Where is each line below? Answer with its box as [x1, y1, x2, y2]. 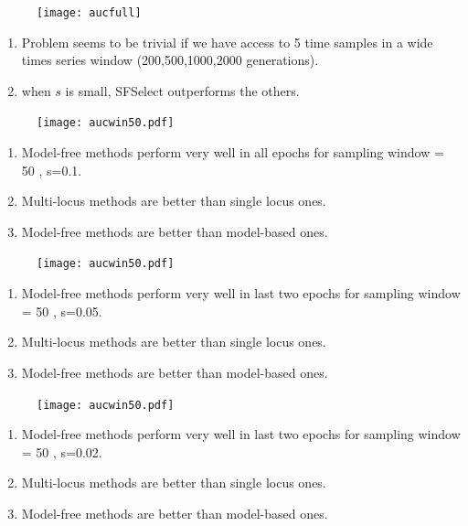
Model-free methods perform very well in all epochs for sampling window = [21, 143, 444, 162]
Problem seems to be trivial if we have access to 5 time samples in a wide [21, 32, 433, 51]
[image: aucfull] [37, 6, 142, 19]
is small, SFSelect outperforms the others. [65, 81, 300, 100]
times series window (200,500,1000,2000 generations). [21, 50, 319, 70]
